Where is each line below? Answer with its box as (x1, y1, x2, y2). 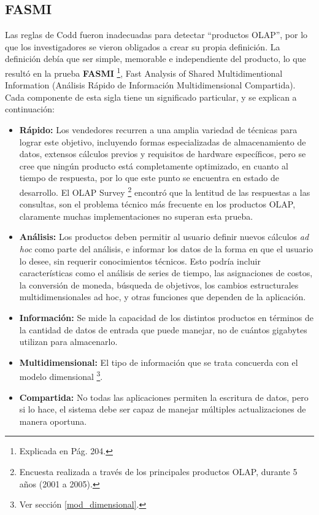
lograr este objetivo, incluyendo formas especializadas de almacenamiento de (19, 135, 306, 148)
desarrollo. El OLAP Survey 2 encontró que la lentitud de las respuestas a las (19, 184, 310, 198)
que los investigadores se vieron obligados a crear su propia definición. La (5, 40, 280, 53)
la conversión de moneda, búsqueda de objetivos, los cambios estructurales (19, 278, 299, 291)
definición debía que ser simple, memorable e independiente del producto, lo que (5, 52, 306, 65)
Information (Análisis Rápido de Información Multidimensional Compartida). (5, 79, 296, 91)
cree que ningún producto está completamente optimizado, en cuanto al (19, 159, 288, 172)
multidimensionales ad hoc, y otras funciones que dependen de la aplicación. (19, 290, 306, 303)
